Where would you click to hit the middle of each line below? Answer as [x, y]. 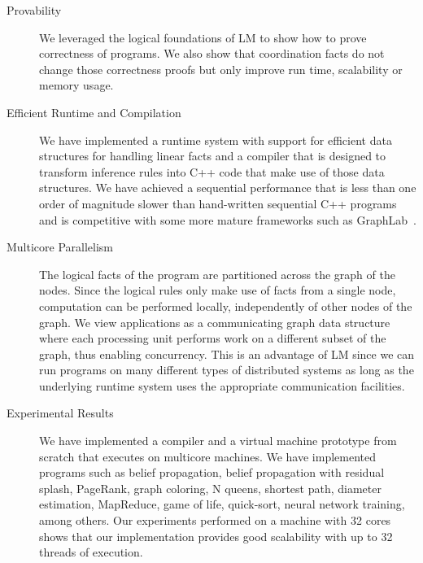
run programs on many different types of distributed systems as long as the [227, 370]
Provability [34, 10]
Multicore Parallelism [60, 247]
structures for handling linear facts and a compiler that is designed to [213, 156]
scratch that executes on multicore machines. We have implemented [208, 456]
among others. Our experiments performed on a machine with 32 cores [215, 520]
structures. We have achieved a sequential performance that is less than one [228, 188]
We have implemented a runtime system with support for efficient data [216, 140]
